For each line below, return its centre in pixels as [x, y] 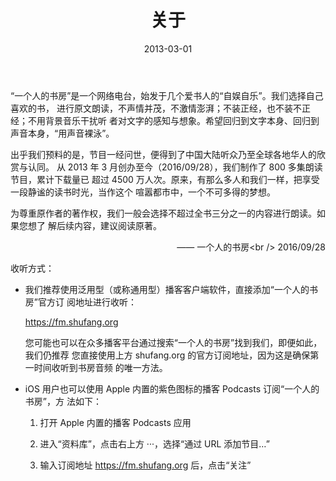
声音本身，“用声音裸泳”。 [62, 133]
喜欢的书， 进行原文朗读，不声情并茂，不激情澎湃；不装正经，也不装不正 [160, 108]
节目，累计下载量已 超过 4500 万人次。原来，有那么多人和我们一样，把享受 [165, 179]
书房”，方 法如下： [63, 401]
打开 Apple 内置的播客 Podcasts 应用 [115, 422]
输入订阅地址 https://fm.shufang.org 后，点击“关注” [145, 465]
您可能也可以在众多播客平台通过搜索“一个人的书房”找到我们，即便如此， [173, 342]
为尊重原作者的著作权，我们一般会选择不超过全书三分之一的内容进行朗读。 [163, 213]
